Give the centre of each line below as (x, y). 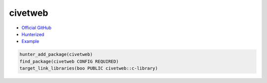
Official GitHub (37, 28)
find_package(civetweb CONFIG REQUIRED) (69, 61)
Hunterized (33, 34)
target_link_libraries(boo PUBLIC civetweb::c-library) (89, 68)
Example (30, 41)
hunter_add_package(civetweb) (56, 55)
